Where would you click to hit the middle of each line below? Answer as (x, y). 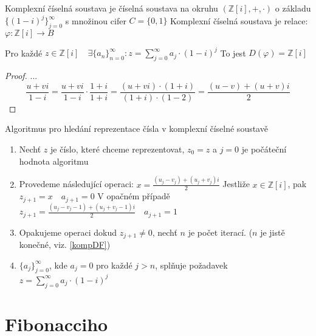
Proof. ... (21, 76)
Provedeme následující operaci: (76, 184)
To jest (233, 53)
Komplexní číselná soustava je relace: (239, 20)
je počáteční (264, 149)
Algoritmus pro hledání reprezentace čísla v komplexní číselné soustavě (136, 129)
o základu (293, 8)
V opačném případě (134, 196)
